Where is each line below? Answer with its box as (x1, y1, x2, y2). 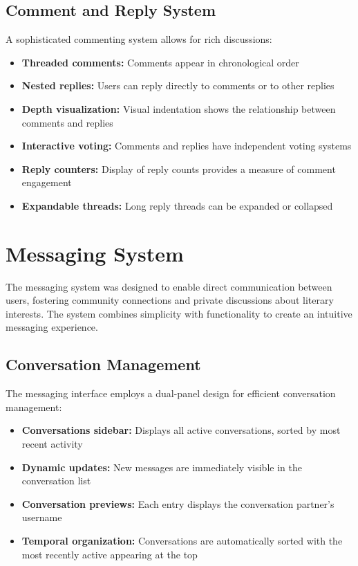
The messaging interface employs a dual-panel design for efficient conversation (6, 386, 336, 401)
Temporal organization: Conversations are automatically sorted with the (21, 533, 343, 547)
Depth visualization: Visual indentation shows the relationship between (21, 101, 336, 116)
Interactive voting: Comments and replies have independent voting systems (21, 138, 352, 153)
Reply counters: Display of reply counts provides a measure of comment (21, 161, 336, 176)
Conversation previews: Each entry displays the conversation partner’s (21, 496, 335, 511)
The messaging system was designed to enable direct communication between (6, 279, 332, 293)
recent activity (21, 437, 83, 451)
